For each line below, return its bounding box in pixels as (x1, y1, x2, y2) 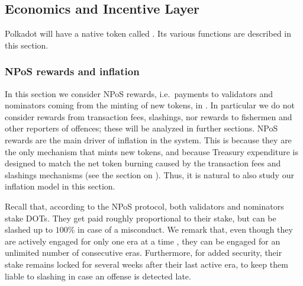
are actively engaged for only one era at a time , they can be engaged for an (5, 234, 281, 247)
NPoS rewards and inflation (5, 64, 140, 79)
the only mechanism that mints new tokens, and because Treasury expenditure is (5, 145, 299, 158)
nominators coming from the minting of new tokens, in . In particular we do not (5, 99, 295, 111)
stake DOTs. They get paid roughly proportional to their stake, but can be (5, 211, 276, 224)
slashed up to (5, 223, 53, 236)
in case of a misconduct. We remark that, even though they (78, 223, 293, 236)
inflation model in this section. (5, 180, 115, 192)
